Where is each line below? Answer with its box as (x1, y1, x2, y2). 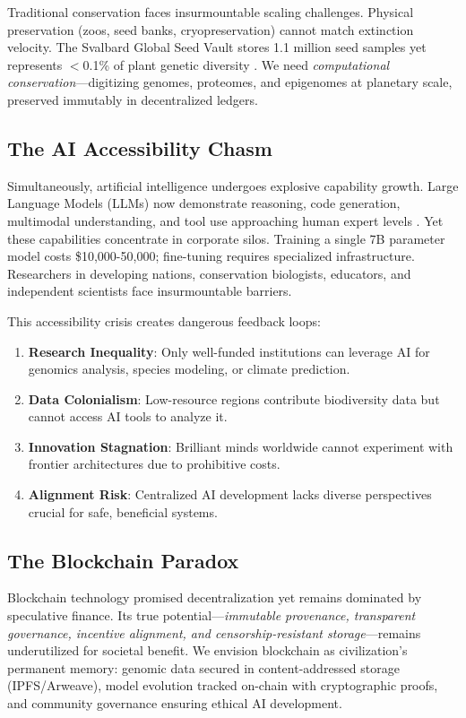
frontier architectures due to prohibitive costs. (28, 454, 280, 473)
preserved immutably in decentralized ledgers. (7, 90, 258, 108)
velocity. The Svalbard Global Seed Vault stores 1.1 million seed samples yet (7, 38, 427, 56)
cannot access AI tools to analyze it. (28, 407, 228, 426)
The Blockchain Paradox (7, 546, 239, 574)
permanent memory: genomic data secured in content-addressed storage (7, 658, 400, 677)
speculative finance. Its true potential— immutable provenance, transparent (7, 606, 416, 625)
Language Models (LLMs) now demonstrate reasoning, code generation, (7, 194, 401, 212)
